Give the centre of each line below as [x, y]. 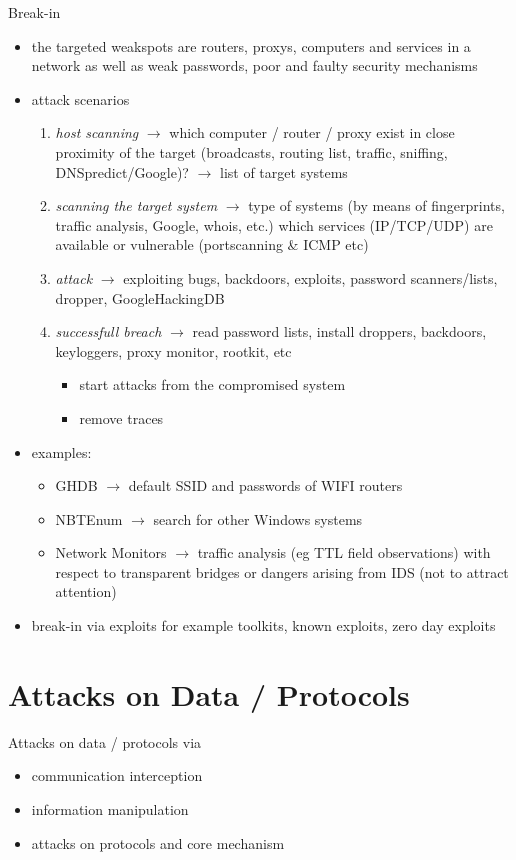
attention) [86, 591]
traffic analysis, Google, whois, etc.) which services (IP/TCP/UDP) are [274, 224]
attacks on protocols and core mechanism [158, 842]
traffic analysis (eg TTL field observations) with [344, 552]
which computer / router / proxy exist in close [312, 132]
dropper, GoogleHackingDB [140, 297]
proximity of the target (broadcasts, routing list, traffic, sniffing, [251, 151]
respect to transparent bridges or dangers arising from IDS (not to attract [282, 571]
